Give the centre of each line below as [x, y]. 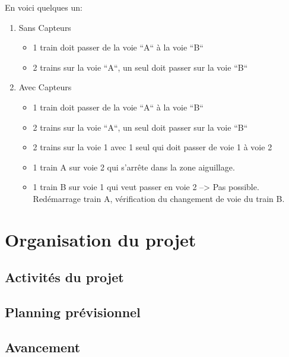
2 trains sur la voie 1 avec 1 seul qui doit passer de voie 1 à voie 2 [153, 147]
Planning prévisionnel [73, 312]
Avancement [43, 347]
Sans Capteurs [45, 27]
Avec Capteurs [45, 87]
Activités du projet [64, 277]
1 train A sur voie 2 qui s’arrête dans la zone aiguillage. [134, 167]
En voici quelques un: [44, 7]
